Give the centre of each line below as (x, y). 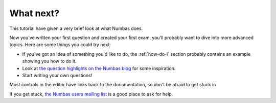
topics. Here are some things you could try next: (60, 45)
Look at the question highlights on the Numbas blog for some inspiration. (99, 68)
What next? (34, 13)
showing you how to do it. (49, 61)
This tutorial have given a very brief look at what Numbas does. (76, 28)
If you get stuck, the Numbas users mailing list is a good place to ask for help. (91, 94)
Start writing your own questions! (57, 75)
